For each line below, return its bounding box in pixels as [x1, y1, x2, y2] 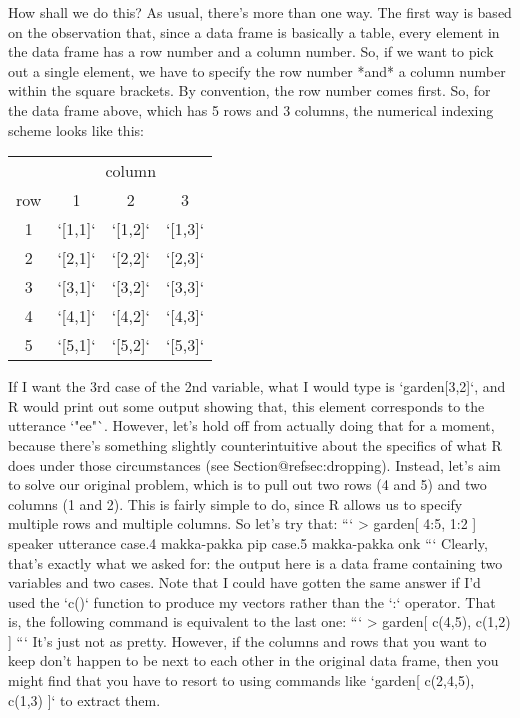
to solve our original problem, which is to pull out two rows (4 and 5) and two [8, 474, 487, 495]
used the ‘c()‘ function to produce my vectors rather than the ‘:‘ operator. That [8, 591, 496, 612]
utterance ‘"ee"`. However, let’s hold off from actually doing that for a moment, [8, 415, 495, 436]
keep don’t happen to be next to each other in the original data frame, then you [8, 650, 499, 671]
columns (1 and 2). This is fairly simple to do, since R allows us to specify [8, 493, 463, 514]
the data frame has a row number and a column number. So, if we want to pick [8, 41, 494, 62]
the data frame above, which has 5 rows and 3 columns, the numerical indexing [8, 99, 494, 120]
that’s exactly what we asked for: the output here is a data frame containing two [8, 552, 503, 573]
